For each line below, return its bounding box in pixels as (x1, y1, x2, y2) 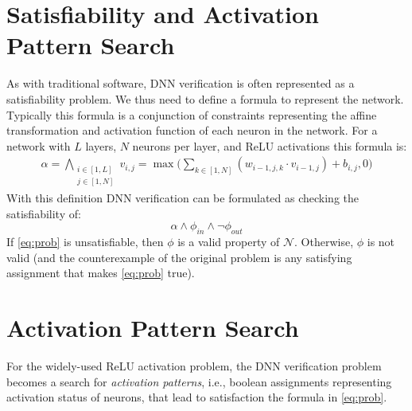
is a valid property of (177, 233, 280, 250)
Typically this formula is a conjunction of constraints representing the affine (6, 106, 377, 123)
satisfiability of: (6, 205, 81, 221)
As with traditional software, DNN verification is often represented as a (6, 75, 355, 92)
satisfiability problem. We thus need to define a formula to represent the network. (6, 90, 404, 107)
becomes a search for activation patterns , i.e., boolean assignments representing (6, 373, 392, 389)
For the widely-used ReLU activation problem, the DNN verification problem (6, 357, 382, 374)
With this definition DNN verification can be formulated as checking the (6, 190, 360, 206)
